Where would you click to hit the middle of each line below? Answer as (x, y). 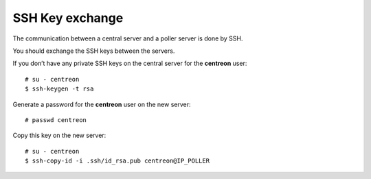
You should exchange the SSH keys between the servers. (94, 51)
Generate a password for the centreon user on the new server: (102, 104)
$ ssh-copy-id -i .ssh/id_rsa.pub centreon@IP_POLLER (117, 161)
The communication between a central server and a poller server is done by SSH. (128, 38)
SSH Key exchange (68, 18)
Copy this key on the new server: (59, 135)
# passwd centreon (56, 120)
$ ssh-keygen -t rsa (59, 89)
